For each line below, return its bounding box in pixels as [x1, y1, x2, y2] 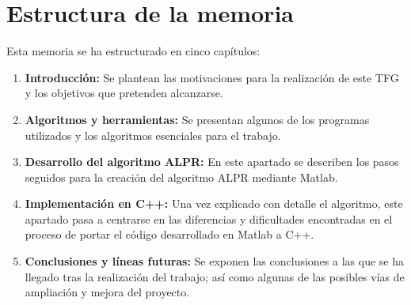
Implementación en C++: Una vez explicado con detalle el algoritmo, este [25, 195, 403, 212]
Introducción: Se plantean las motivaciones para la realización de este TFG [25, 69, 399, 85]
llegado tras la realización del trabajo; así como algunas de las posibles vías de [25, 268, 405, 284]
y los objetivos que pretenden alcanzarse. [25, 85, 223, 101]
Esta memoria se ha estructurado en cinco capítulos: [6, 43, 261, 59]
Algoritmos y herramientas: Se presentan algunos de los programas [25, 111, 370, 127]
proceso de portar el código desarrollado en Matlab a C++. [25, 226, 314, 243]
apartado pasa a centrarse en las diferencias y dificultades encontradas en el [25, 210, 393, 227]
